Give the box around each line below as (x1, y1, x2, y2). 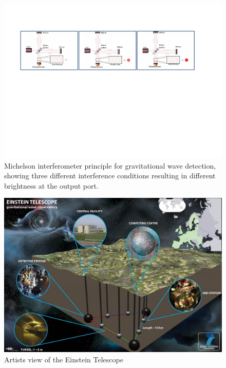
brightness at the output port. (4, 180, 99, 191)
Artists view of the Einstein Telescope (4, 354, 123, 364)
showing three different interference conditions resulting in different (4, 170, 216, 181)
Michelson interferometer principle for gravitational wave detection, (4, 160, 216, 171)
